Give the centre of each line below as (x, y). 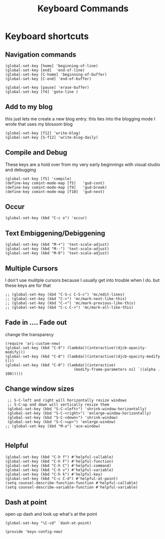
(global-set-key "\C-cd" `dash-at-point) (48, 523)
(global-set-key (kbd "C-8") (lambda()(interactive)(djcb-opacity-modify (83, 356)
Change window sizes (40, 389)
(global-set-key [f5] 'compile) (38, 179)
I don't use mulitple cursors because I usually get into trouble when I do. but (82, 280)
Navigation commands (41, 55)
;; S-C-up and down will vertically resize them (58, 404)
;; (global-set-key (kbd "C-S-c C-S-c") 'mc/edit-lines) (65, 295)
